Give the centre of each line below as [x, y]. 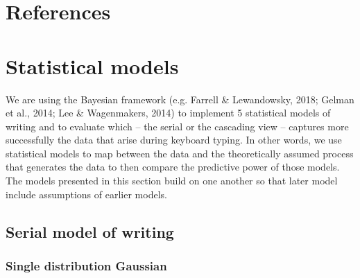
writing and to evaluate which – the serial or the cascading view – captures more [177, 126]
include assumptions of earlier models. [86, 194]
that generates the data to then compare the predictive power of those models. [173, 167]
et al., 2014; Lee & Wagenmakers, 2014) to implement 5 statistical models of [168, 113]
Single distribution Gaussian [86, 265]
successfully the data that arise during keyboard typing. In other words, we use [174, 140]
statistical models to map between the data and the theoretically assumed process [180, 153]
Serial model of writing [90, 231]
